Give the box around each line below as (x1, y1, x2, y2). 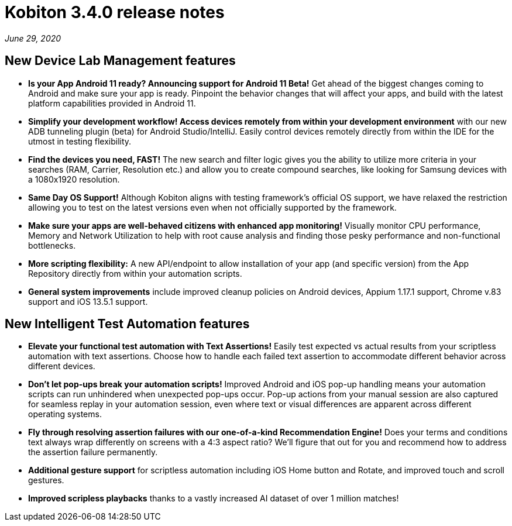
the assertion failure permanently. (28, 447, 158, 458)
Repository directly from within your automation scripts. (28, 268, 242, 279)
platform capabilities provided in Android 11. (28, 98, 196, 108)
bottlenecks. (28, 240, 76, 250)
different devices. (28, 361, 95, 372)
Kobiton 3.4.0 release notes (5, 2, 225, 22)
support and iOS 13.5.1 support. (28, 296, 148, 307)
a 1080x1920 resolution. (28, 174, 120, 184)
